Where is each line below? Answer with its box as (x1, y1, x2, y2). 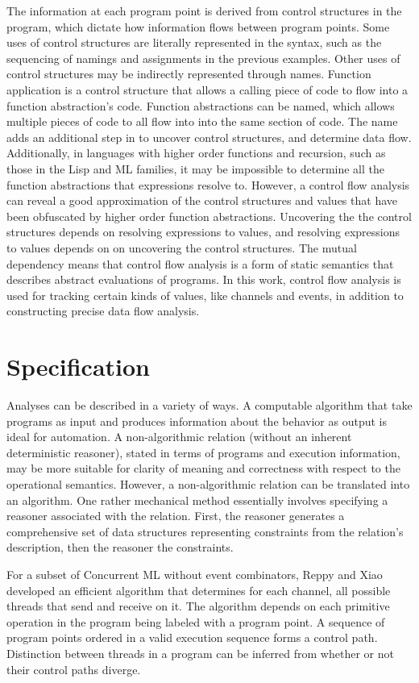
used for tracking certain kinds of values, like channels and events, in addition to (6, 286, 404, 303)
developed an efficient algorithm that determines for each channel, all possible (6, 581, 391, 598)
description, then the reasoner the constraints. (6, 539, 234, 556)
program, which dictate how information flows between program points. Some (6, 18, 390, 35)
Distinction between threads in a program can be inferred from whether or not (6, 644, 394, 661)
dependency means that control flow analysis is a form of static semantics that (6, 255, 394, 272)
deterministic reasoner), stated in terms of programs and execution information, (6, 444, 400, 460)
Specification (6, 350, 150, 383)
